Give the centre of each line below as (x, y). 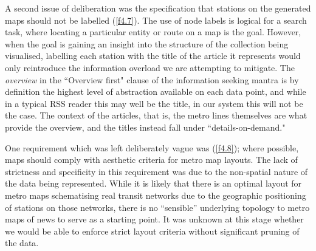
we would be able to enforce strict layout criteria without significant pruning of (152, 231)
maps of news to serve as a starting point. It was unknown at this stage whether (154, 219)
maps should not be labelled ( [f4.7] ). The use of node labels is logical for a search (156, 20)
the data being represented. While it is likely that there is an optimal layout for (153, 183)
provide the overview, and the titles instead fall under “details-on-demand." (145, 127)
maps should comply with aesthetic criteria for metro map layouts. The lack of (151, 160)
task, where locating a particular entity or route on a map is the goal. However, (153, 32)
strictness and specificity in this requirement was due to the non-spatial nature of (156, 171)
